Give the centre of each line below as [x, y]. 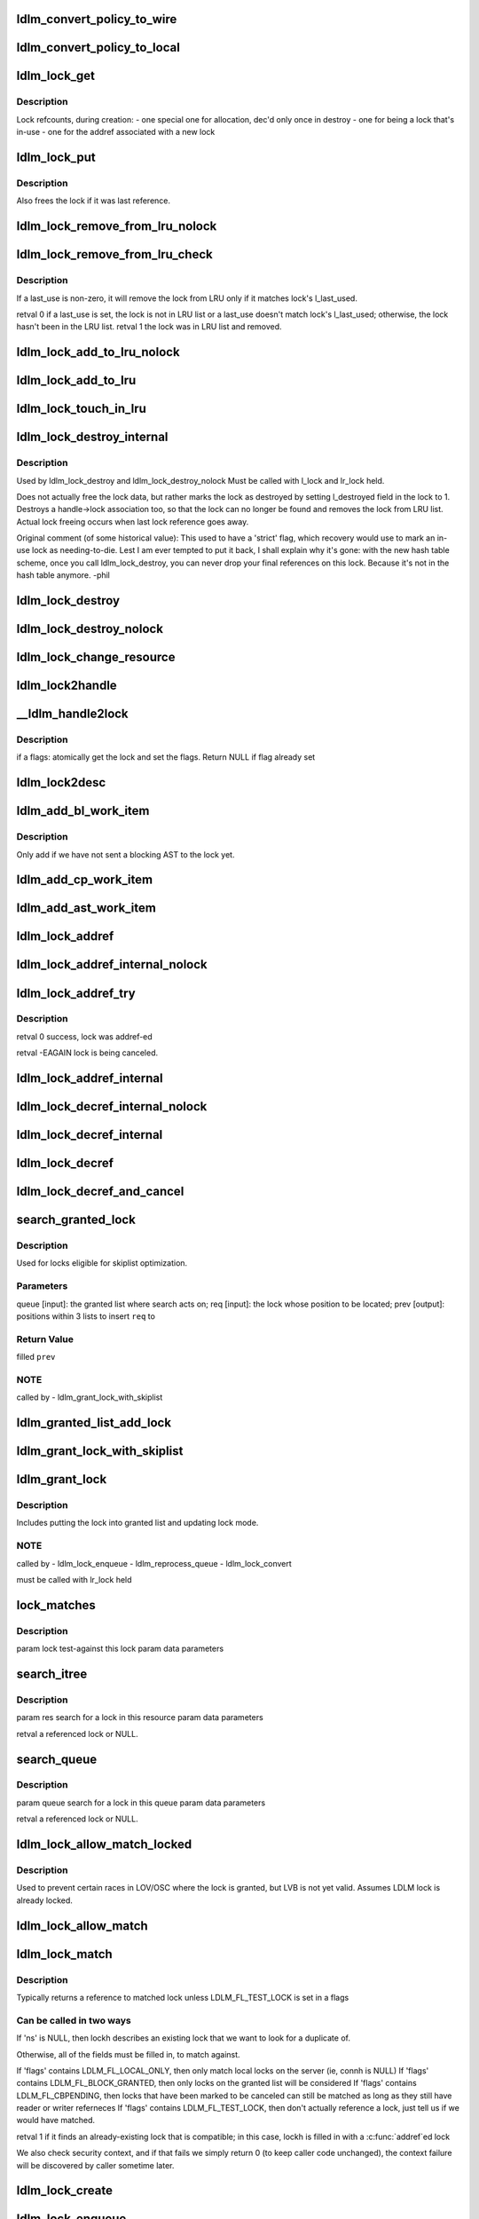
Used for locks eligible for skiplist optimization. [102, 1263]
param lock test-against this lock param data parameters [120, 1649]
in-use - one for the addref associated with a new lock [116, 132]
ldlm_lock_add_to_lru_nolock [98, 352]
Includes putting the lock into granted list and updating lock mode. [137, 1523]
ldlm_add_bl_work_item [83, 811]
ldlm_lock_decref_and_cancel [100, 1192]
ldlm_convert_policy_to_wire [97, 19]
